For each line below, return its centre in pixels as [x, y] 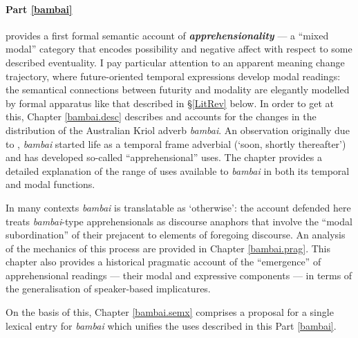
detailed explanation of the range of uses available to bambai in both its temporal [178, 170]
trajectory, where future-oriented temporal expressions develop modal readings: [173, 76]
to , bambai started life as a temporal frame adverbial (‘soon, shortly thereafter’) [176, 143]
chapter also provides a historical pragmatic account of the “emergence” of [163, 262]
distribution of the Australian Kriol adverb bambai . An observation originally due [178, 130]
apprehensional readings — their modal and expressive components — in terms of [179, 275]
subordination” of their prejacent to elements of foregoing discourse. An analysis [176, 235]
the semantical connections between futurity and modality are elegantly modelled [178, 90]
